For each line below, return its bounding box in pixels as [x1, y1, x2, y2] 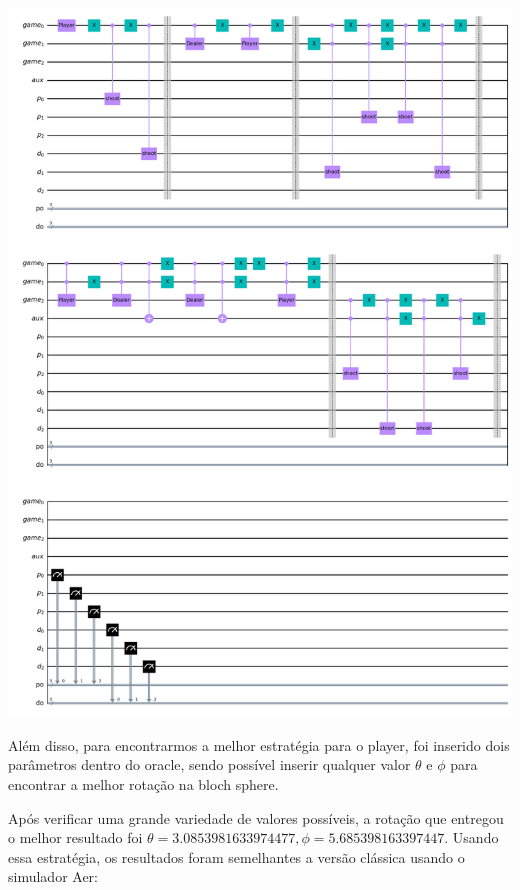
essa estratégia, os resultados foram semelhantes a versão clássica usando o [8, 846, 465, 867]
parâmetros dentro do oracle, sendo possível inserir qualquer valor [8, 754, 411, 775]
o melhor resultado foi [8, 827, 143, 848]
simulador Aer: [8, 866, 98, 887]
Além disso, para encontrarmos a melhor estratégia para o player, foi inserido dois [8, 734, 510, 755]
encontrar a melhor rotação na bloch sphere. [8, 773, 279, 794]
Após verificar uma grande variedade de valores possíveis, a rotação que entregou [8, 807, 504, 828]
